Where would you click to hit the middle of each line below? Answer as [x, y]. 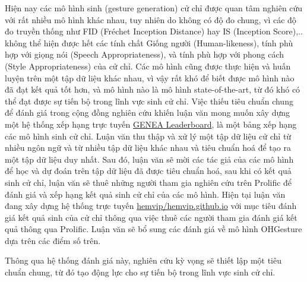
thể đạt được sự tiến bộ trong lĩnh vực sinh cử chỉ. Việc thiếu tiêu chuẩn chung [149, 101]
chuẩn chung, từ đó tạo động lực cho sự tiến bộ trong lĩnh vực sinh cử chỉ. [140, 272]
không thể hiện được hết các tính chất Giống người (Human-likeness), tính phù [149, 42]
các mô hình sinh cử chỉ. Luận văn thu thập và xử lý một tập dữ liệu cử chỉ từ [148, 136]
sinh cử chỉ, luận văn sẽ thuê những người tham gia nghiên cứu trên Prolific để [148, 182]
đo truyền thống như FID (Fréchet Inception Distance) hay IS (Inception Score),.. [154, 31]
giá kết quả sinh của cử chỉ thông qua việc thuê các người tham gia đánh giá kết [151, 217]
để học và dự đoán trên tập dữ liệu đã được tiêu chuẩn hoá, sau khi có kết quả [148, 171]
